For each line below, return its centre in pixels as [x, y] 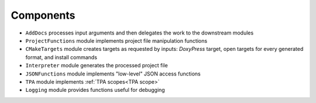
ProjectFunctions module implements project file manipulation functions [116, 40]
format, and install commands [61, 57]
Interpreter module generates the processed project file [97, 66]
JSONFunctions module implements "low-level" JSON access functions [113, 74]
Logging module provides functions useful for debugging [95, 90]
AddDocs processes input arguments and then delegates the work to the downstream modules [140, 33]
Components [43, 15]
